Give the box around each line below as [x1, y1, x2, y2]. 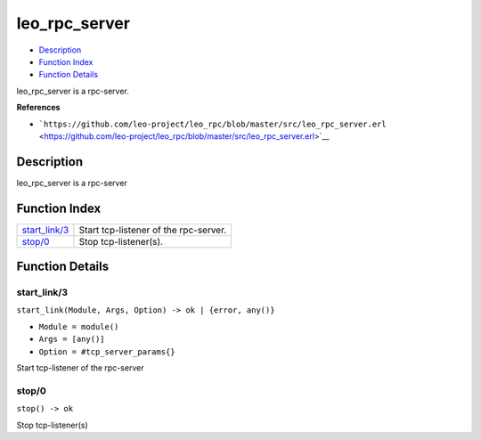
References [16, 102, 61, 113]
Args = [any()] [38, 334, 106, 345]
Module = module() [38, 322, 119, 331]
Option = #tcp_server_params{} [38, 346, 175, 356]
